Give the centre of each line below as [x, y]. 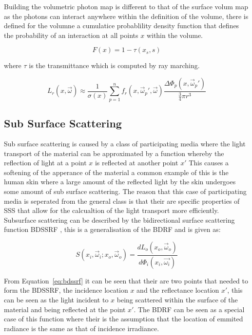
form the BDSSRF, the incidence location [66, 290]
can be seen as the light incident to [56, 299]
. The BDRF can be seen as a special [189, 309]
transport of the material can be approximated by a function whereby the [114, 153]
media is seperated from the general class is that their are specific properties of [122, 201]
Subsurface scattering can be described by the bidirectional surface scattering [119, 220]
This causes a [209, 163]
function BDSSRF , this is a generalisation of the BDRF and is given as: [112, 229]
